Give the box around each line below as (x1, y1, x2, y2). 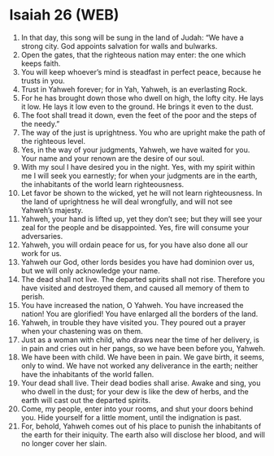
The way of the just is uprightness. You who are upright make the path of (20, 128, 266, 137)
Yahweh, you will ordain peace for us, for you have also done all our (20, 240, 249, 250)
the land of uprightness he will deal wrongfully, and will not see (20, 197, 233, 206)
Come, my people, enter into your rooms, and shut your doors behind (20, 404, 254, 414)
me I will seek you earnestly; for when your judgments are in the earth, (20, 171, 258, 180)
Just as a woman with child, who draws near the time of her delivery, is (20, 335, 259, 345)
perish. (20, 291, 46, 302)
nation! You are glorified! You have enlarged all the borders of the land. (20, 309, 259, 319)
